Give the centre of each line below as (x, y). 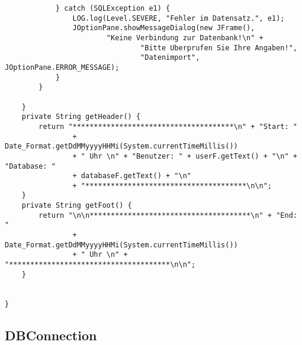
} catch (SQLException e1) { (113, 8)
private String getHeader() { (81, 117)
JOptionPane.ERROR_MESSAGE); (62, 67)
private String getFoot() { (77, 206)
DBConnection (51, 335)
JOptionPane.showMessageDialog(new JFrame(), (164, 28)
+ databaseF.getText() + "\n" (132, 176)
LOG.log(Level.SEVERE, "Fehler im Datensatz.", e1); (179, 18)
